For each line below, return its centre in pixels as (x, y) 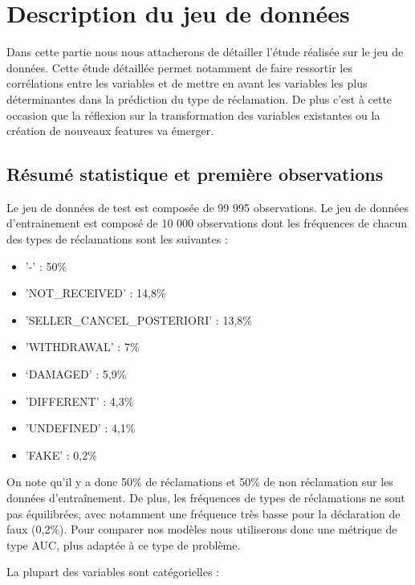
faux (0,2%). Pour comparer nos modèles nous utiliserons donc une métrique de (202, 529)
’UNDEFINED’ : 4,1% (80, 428)
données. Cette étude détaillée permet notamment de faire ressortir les (179, 67)
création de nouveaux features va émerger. (110, 131)
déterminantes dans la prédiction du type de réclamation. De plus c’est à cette (199, 98)
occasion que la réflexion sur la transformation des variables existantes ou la (193, 115)
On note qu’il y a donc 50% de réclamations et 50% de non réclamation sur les (200, 482)
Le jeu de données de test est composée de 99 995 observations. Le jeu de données (207, 207)
